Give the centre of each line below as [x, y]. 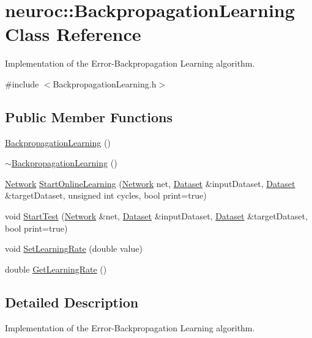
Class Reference [73, 34]
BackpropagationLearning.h [105, 83]
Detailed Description [72, 302]
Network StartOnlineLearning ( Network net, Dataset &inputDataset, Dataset [150, 183]
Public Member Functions [89, 116]
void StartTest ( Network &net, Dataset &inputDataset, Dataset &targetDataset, [156, 216]
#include [22, 83]
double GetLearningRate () [56, 269]
